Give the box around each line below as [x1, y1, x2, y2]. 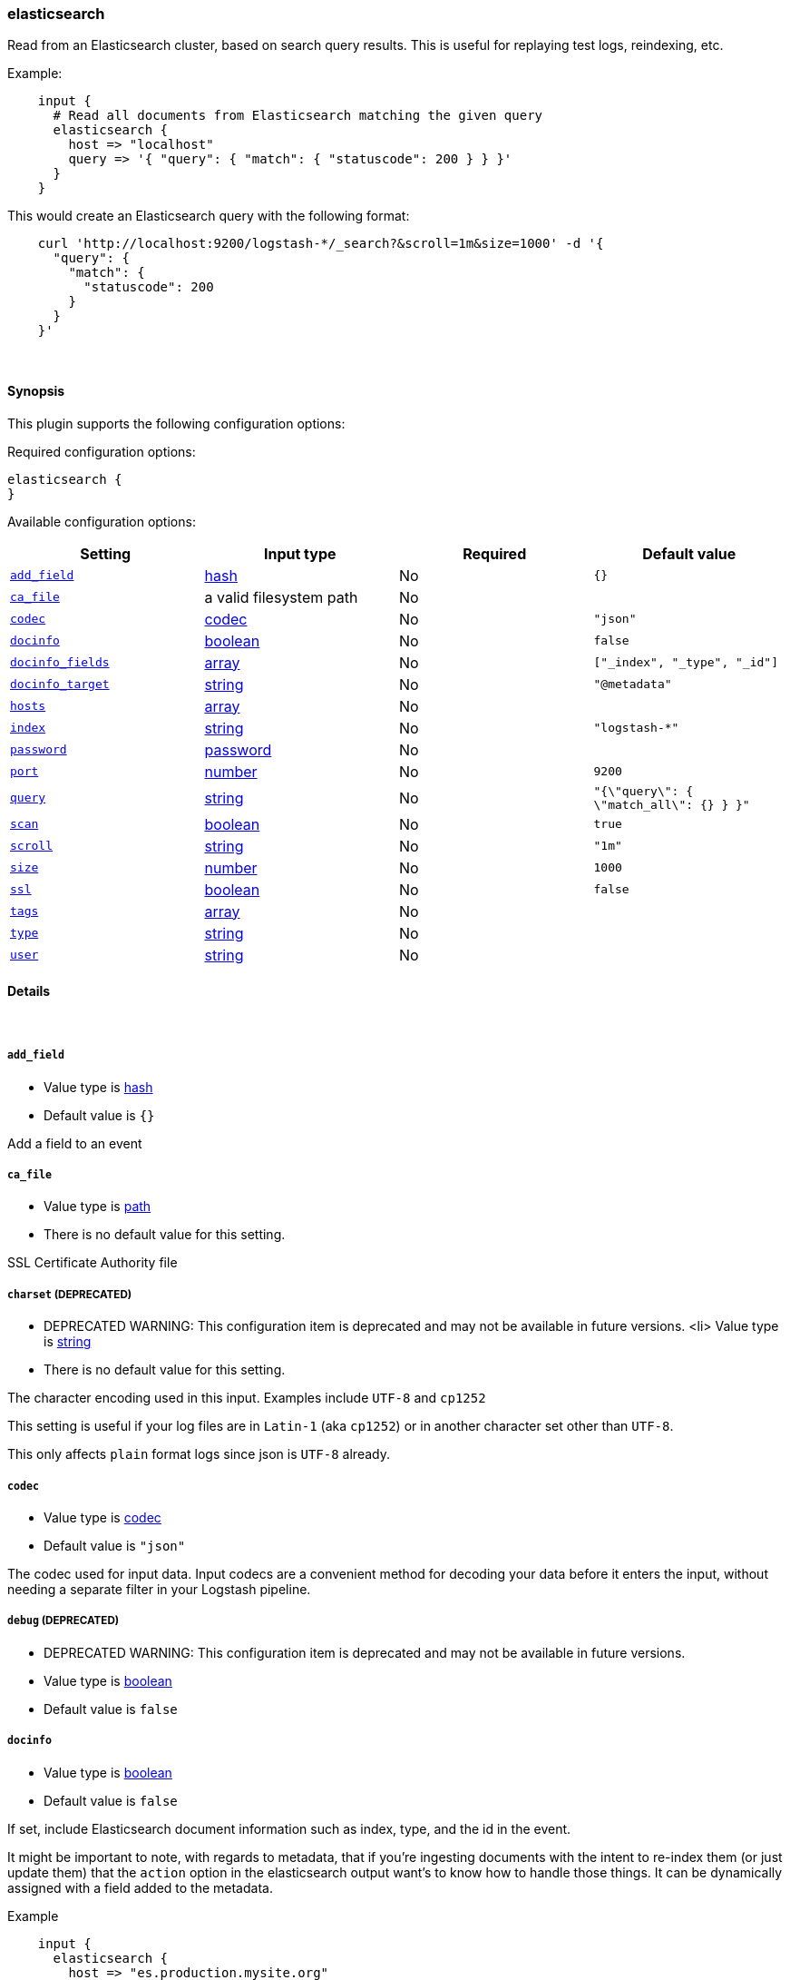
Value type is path [44, 1198, 151, 1215]
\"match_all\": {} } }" [593, 797, 750, 812]
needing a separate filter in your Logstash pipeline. [7, 1581, 311, 1597]
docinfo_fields [10, 655, 110, 670]
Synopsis [7, 382, 65, 399]
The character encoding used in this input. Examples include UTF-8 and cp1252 [7, 1390, 486, 1406]
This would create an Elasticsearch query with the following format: [7, 208, 410, 224]
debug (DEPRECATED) [7, 1614, 120, 1628]
